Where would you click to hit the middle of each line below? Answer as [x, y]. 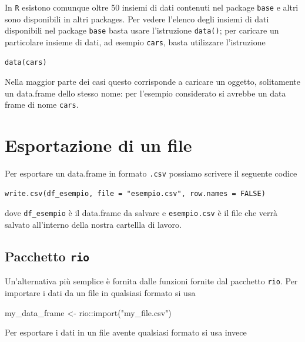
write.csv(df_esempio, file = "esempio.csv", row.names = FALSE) [135, 193]
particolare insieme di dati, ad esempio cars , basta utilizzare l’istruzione [135, 41]
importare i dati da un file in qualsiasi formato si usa [100, 293]
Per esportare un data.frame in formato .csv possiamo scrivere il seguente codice [151, 173]
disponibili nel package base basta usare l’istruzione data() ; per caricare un [142, 30]
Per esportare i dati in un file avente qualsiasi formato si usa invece [126, 332]
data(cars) [26, 62]
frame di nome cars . [42, 104]
